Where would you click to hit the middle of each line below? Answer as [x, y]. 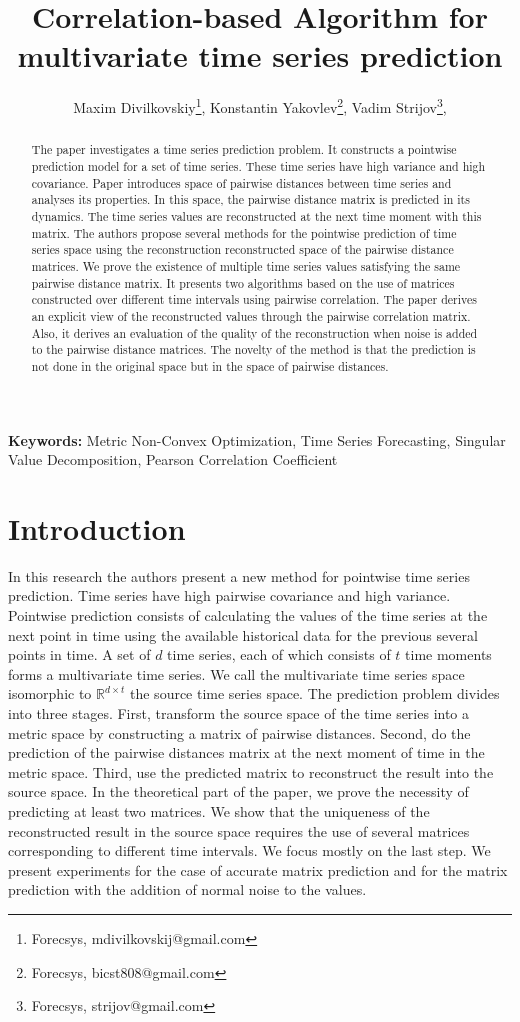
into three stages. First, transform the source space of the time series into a [239, 713]
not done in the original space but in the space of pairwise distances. [210, 365]
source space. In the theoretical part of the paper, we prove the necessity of [238, 791]
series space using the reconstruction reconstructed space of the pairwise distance [242, 249]
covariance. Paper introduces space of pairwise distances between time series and [241, 182]
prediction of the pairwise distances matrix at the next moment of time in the [246, 752]
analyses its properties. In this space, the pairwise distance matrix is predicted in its [250, 199]
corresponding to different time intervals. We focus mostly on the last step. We [249, 850]
